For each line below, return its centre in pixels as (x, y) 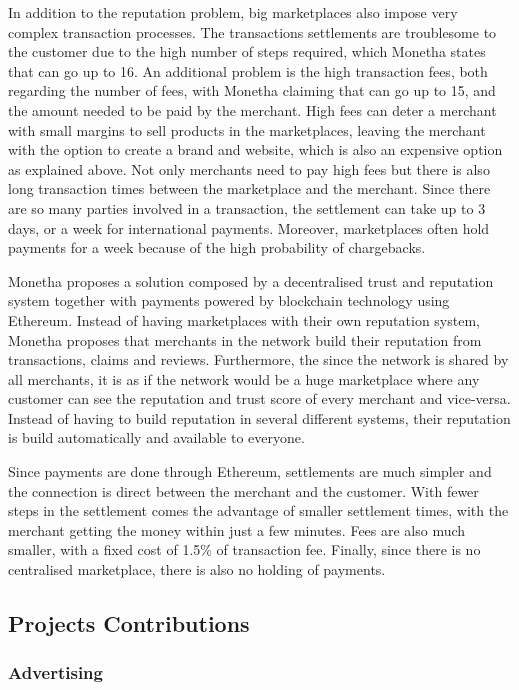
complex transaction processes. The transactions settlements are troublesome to (252, 31)
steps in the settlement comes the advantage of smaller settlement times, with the (258, 510)
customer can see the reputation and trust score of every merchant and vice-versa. (259, 398)
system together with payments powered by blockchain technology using (229, 300)
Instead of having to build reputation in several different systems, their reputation (259, 417)
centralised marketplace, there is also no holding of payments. (197, 569)
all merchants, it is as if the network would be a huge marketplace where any (244, 378)
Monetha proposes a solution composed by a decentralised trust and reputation (251, 280)
